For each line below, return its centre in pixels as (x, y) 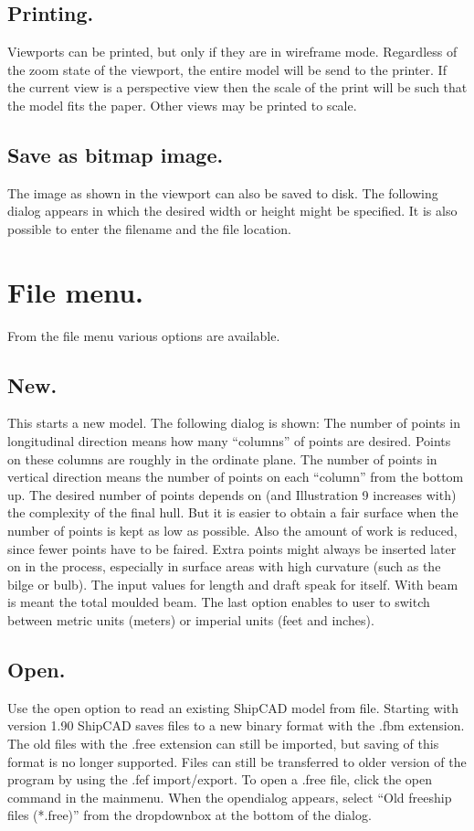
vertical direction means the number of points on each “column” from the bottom (236, 477)
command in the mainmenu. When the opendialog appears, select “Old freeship (230, 797)
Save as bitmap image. (116, 154)
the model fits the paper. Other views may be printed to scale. (182, 105)
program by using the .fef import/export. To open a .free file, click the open (220, 779)
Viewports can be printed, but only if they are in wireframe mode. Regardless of (232, 52)
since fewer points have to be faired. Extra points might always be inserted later (232, 548)
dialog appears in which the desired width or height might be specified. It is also (232, 211)
